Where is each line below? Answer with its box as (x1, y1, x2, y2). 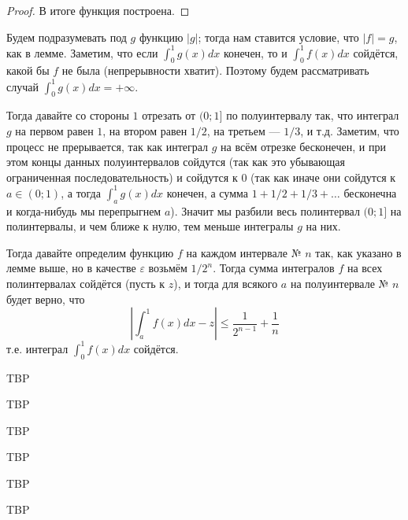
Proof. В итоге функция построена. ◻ (6, 2, 190, 18)
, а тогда (61, 184, 101, 201)
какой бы (6, 62, 50, 79)
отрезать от (142, 107, 196, 124)
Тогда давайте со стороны (6, 107, 129, 124)
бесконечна (343, 184, 397, 201)
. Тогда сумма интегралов (213, 260, 335, 276)
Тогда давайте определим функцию (6, 244, 174, 260)
